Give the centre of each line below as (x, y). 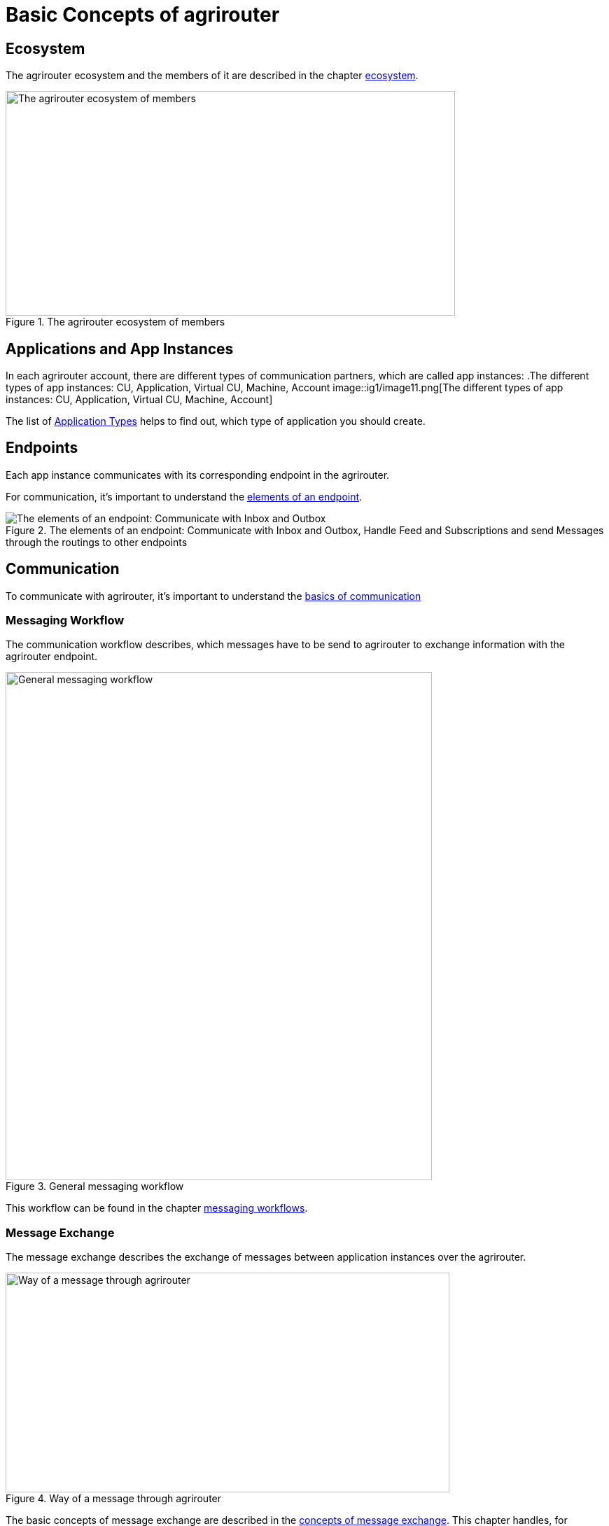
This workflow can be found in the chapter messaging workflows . (157, 1208)
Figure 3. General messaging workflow (95, 1186)
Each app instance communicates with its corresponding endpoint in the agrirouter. (198, 475)
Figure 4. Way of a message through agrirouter (114, 1499)
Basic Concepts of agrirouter (143, 15)
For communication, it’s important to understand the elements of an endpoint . (184, 496)
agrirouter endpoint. (52, 657)
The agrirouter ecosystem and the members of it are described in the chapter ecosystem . (212, 76)
